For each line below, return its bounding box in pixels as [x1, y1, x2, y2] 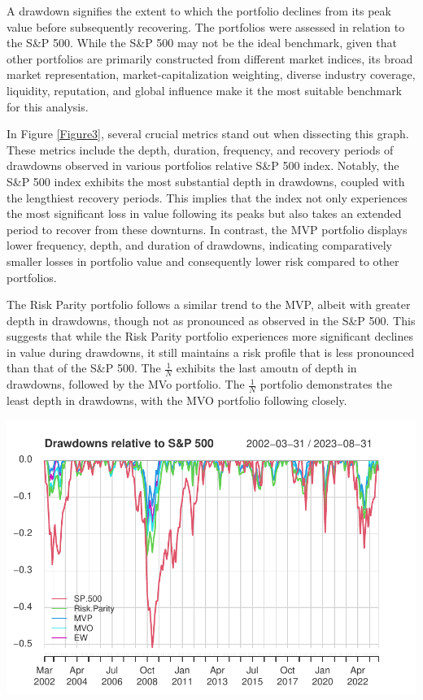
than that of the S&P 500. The [7, 359, 161, 376]
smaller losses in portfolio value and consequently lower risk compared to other [7, 252, 399, 269]
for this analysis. [7, 98, 89, 115]
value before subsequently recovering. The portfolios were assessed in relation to [7, 18, 405, 35]
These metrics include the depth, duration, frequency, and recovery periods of [7, 141, 394, 158]
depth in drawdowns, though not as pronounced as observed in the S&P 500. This [7, 311, 416, 328]
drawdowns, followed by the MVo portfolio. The [7, 376, 245, 393]
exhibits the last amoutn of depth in [176, 359, 357, 376]
